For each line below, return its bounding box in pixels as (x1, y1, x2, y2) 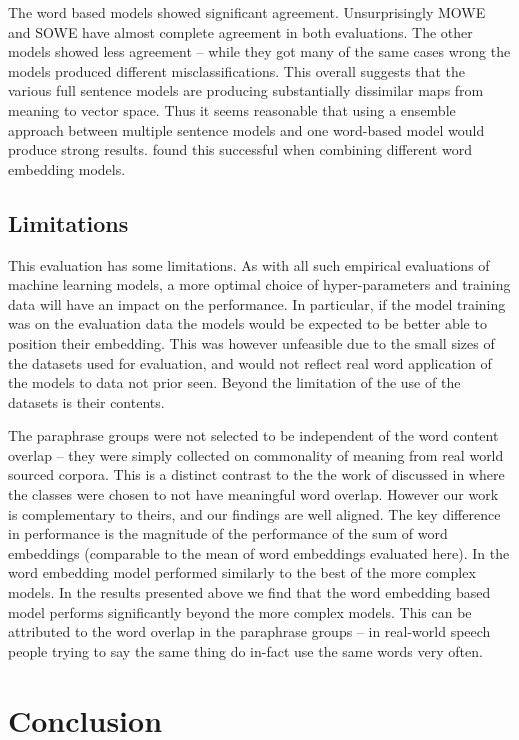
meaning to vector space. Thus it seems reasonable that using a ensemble (8, 99, 456, 120)
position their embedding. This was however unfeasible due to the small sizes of (8, 332, 495, 353)
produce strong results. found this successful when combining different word (8, 139, 472, 160)
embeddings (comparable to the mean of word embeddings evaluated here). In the (8, 542, 510, 563)
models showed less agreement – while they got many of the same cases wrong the (8, 41, 511, 62)
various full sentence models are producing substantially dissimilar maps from (8, 80, 484, 101)
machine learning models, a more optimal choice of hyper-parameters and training (8, 274, 511, 295)
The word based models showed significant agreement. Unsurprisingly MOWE (8, 2, 486, 22)
